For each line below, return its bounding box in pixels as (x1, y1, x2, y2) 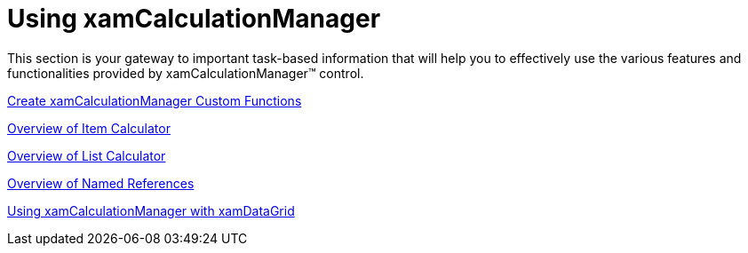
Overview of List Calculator (7, 147, 166, 163)
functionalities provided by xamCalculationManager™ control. (7, 65, 364, 81)
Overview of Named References (7, 175, 195, 191)
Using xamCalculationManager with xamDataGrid (7, 202, 295, 218)
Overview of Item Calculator (7, 120, 171, 136)
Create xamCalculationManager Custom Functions (7, 92, 302, 108)
